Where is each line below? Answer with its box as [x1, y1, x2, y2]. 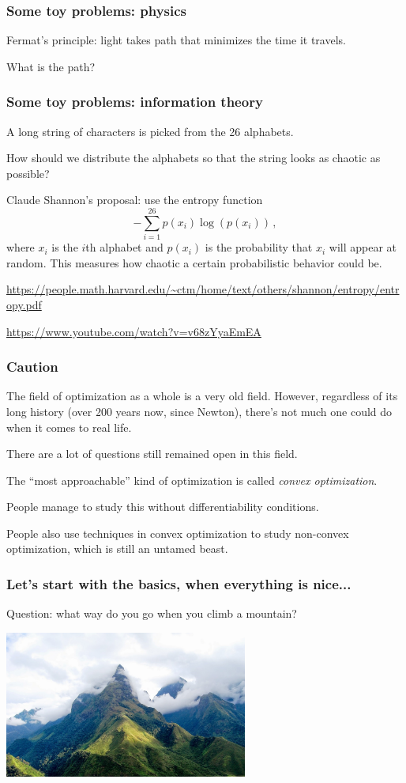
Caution [6, 357, 58, 376]
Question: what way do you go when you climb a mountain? [6, 605, 297, 622]
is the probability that [205, 239, 313, 255]
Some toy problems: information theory [6, 92, 263, 112]
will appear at [329, 239, 397, 255]
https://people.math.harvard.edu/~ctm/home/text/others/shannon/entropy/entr [6, 281, 400, 297]
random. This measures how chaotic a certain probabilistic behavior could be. [6, 254, 382, 270]
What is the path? [6, 58, 96, 74]
